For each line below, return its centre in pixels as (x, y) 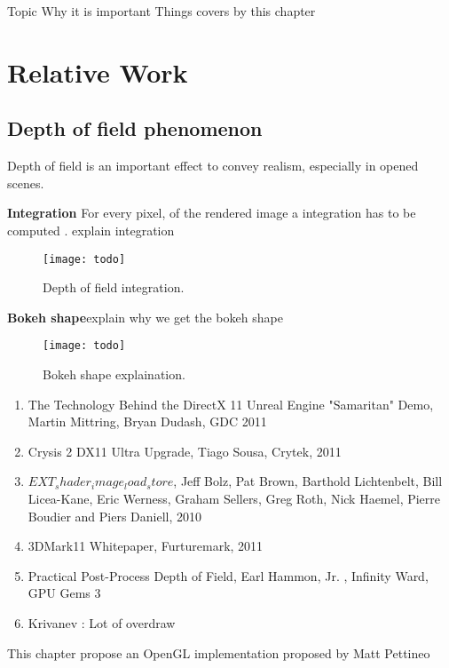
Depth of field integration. (114, 287)
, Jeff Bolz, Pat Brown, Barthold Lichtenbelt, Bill (308, 481)
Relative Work (98, 72)
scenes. (26, 183)
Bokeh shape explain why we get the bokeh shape (145, 317)
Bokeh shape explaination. (114, 374)
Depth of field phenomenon (135, 128)
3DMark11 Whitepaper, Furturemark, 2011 (146, 546)
